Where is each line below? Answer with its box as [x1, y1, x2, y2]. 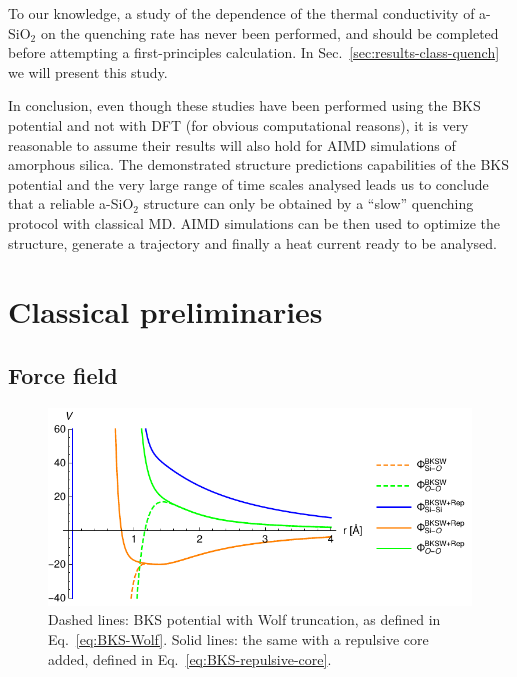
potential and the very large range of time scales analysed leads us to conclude [8, 173, 489, 194]
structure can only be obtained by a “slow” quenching [143, 193, 474, 214]
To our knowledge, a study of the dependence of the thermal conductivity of [8, 3, 475, 23]
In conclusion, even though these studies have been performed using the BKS [8, 95, 481, 116]
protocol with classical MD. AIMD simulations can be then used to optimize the [8, 212, 500, 233]
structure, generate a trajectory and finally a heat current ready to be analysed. [8, 232, 497, 253]
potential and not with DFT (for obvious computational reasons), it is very [8, 114, 469, 135]
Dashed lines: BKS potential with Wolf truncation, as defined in [48, 609, 441, 630]
